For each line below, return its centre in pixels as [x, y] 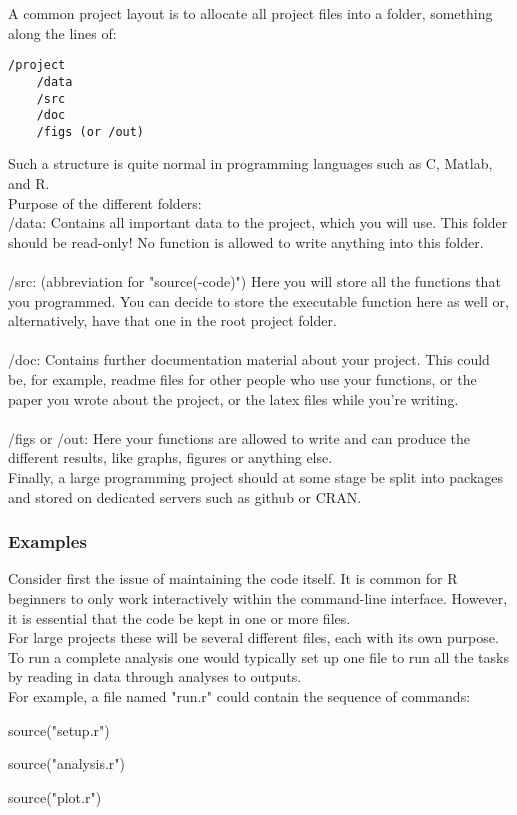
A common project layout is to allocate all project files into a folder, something [250, 13]
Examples [47, 541]
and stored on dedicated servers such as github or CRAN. [185, 496]
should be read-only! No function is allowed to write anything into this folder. [246, 241]
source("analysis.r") [66, 763]
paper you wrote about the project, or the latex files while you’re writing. [233, 398]
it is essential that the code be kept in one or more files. [179, 617]
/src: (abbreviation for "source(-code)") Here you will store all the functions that [254, 281]
